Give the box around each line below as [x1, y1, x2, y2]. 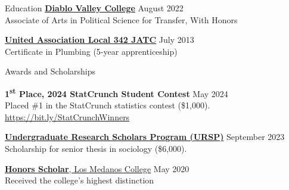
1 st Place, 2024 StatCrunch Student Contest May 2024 [5, 85, 228, 99]
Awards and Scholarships [5, 65, 95, 77]
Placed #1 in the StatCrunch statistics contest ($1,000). [5, 99, 210, 111]
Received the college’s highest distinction [5, 174, 154, 186]
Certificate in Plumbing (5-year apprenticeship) [5, 45, 178, 57]
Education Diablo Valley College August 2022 [5, 2, 184, 14]
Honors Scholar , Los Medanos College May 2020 [5, 162, 189, 175]
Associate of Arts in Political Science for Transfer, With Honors [5, 13, 238, 26]
